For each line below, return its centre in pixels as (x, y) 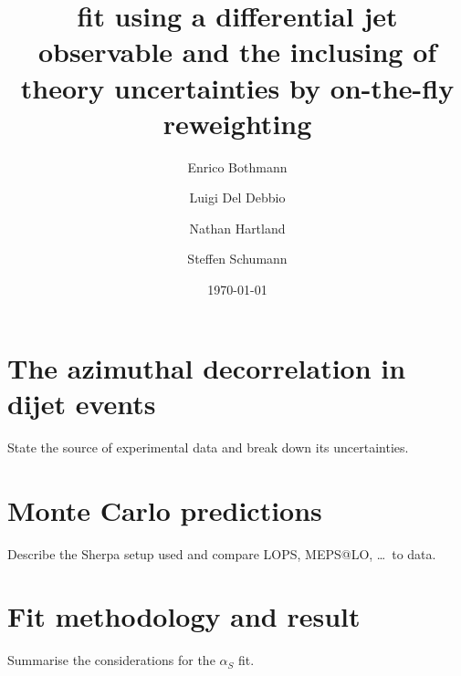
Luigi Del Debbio (237, 198)
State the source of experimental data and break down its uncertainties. (208, 447)
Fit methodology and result (184, 616)
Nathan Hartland (237, 228)
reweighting (237, 123)
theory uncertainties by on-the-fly (237, 87)
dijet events (82, 403)
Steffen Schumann (237, 259)
